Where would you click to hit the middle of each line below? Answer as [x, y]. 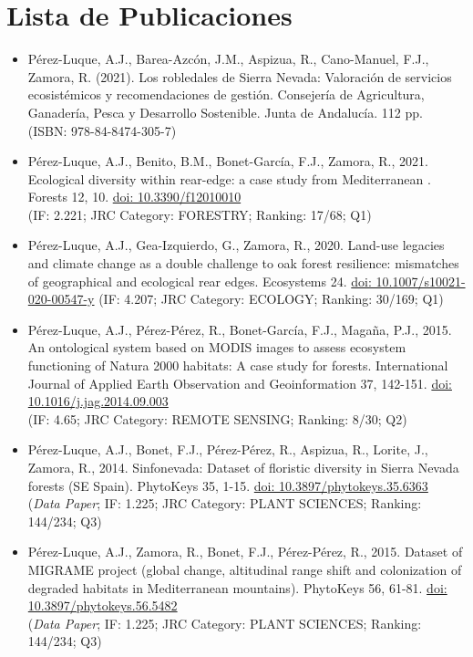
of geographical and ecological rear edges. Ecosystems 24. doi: [200, 281]
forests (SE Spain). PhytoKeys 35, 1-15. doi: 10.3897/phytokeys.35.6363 [228, 485]
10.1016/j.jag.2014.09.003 [98, 401]
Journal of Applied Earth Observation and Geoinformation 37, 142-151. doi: [240, 383]
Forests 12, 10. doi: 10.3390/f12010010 [134, 197]
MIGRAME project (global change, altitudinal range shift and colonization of [245, 569]
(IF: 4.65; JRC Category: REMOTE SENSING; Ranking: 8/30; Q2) [217, 418]
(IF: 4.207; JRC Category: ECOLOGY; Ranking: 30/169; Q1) [271, 299]
